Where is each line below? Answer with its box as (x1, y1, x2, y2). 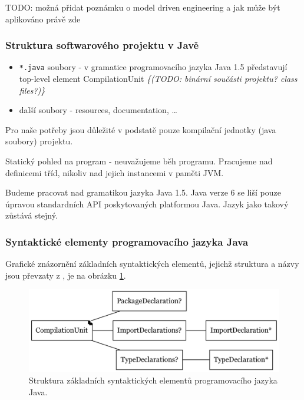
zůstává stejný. (5, 209, 58, 222)
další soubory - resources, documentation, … (19, 104, 177, 116)
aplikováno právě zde (5, 12, 81, 25)
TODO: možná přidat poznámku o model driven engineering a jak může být (5, 1, 280, 13)
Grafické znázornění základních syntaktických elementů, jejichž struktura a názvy (5, 257, 299, 270)
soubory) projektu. (5, 135, 73, 147)
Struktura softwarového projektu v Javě (5, 38, 199, 52)
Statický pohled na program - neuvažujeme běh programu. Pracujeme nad (5, 155, 273, 167)
